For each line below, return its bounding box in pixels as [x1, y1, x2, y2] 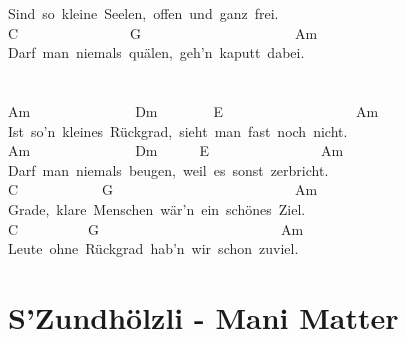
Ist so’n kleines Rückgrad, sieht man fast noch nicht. [8, 120, 348, 141]
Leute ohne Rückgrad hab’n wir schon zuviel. [8, 238, 299, 259]
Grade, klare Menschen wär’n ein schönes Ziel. [8, 198, 306, 219]
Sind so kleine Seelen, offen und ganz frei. [8, 3, 279, 23]
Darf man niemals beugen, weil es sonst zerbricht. [8, 159, 329, 180]
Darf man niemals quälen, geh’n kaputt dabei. [8, 42, 305, 63]
